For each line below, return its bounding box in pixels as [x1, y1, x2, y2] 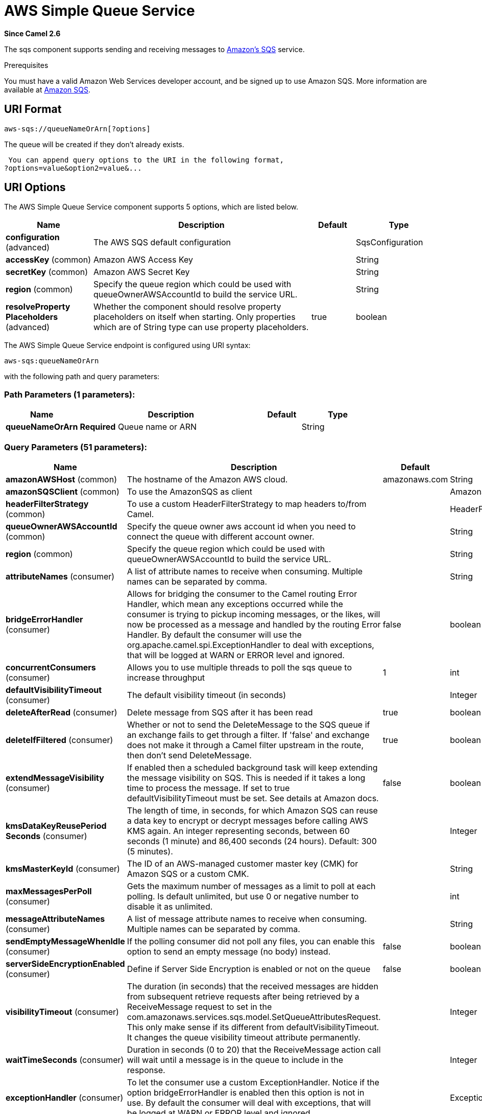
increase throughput [127, 672, 205, 683]
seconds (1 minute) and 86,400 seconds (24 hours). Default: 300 [127, 835, 377, 846]
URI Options [4, 181, 66, 194]
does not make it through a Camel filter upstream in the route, [127, 739, 364, 750]
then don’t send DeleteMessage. [127, 750, 252, 760]
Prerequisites [4, 60, 49, 69]
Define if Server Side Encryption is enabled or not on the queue [127, 963, 371, 974]
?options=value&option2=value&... [4, 164, 142, 172]
